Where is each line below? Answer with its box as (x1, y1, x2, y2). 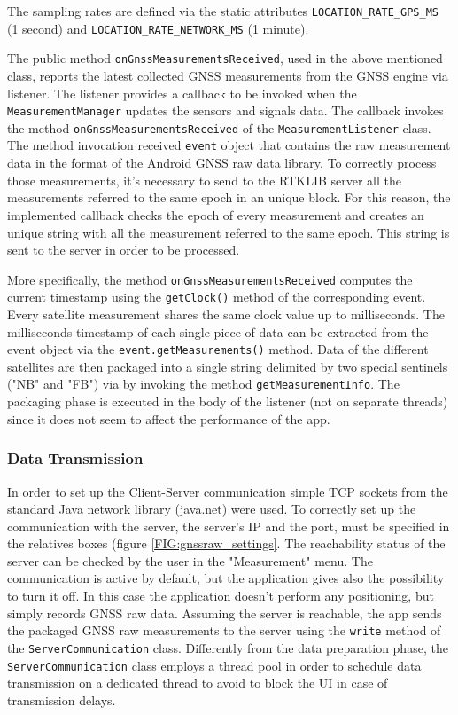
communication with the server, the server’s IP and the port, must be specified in (7, 516, 450, 535)
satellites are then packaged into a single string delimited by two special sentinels (7, 357, 448, 375)
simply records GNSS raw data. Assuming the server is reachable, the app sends (7, 603, 442, 622)
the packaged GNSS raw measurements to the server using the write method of (7, 621, 441, 640)
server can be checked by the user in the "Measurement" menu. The (7, 551, 373, 570)
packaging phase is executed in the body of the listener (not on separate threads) (7, 392, 448, 411)
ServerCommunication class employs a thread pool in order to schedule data (7, 656, 422, 674)
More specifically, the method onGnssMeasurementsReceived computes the (7, 270, 413, 288)
